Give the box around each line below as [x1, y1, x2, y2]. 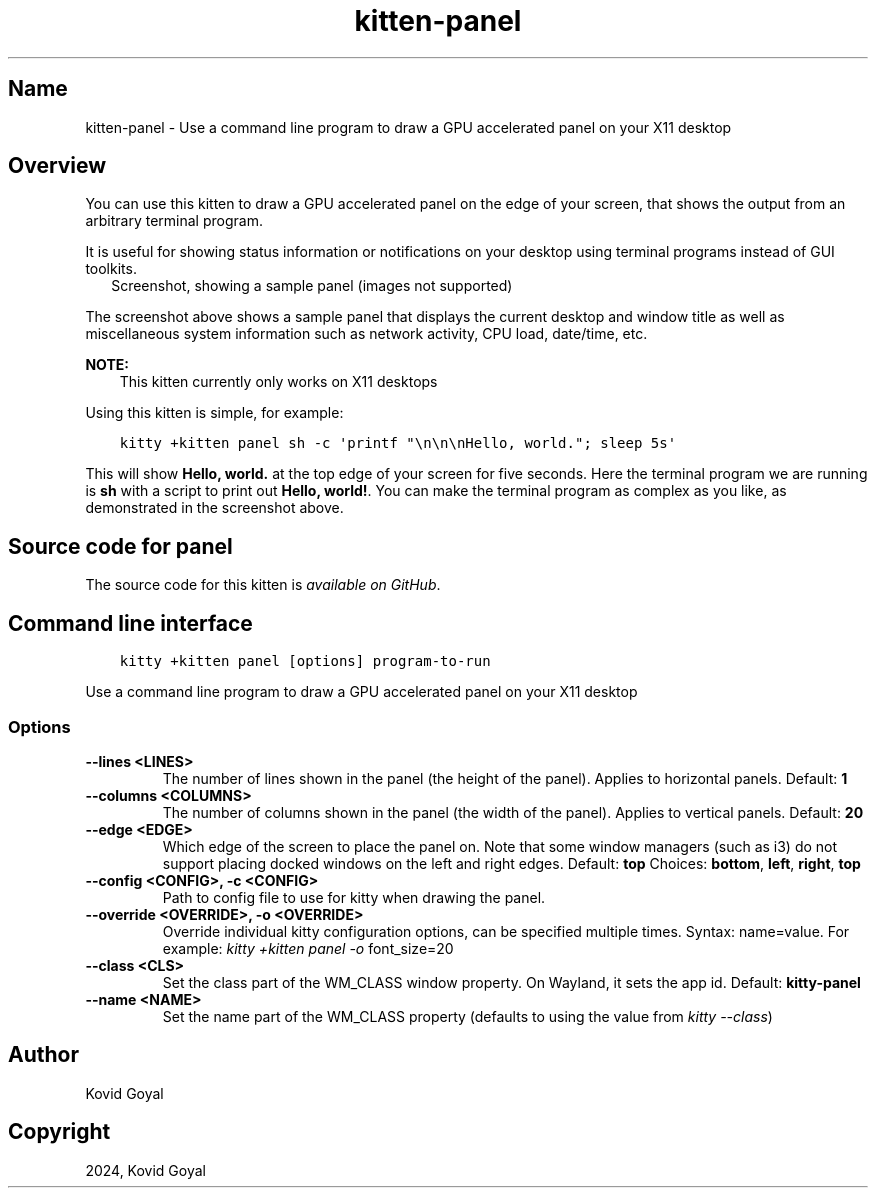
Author [8, 1042, 79, 1068]
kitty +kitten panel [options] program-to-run [119, 653, 491, 670]
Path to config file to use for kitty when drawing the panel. [162, 888, 546, 906]
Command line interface [8, 610, 253, 636]
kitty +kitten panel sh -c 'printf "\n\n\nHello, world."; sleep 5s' [119, 435, 677, 452]
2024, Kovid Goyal [85, 1161, 206, 1179]
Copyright [8, 1119, 111, 1145]
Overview [8, 153, 107, 179]
